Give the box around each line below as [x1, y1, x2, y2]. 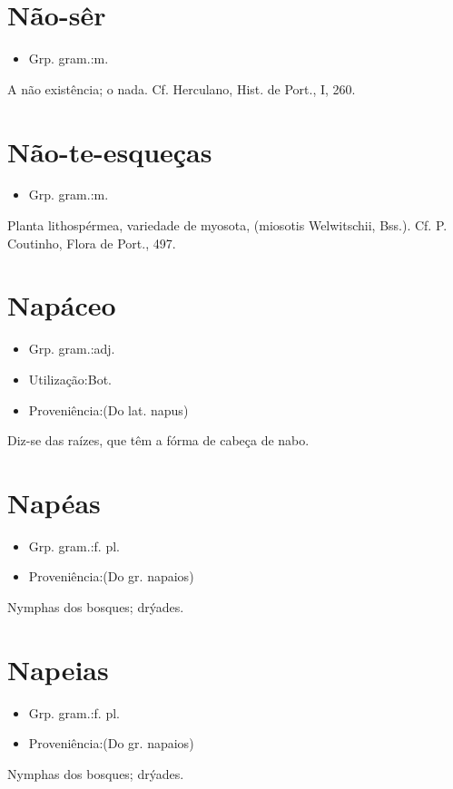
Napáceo [7, 287, 116, 324]
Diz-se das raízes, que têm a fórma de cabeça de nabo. [7, 431, 310, 450]
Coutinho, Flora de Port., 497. [7, 233, 176, 252]
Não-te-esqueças [7, 132, 212, 170]
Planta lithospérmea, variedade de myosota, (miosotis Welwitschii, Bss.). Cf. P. [7, 216, 448, 235]
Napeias [7, 650, 109, 687]
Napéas [7, 483, 101, 521]
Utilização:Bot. [28, 369, 112, 388]
